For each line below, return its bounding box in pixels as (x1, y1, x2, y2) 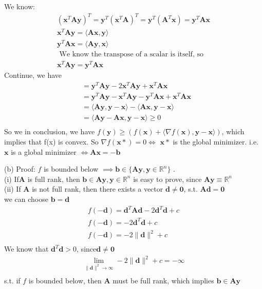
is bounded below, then (28, 275, 102, 286)
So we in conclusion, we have (4, 126, 95, 137)
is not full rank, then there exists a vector (32, 183, 163, 194)
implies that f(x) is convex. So (4, 136, 99, 147)
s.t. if (4, 275, 21, 286)
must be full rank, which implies (113, 275, 214, 286)
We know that (4, 243, 49, 254)
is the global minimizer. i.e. (173, 136, 258, 147)
